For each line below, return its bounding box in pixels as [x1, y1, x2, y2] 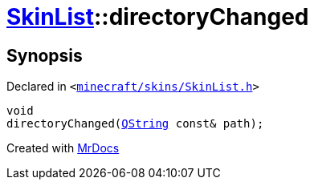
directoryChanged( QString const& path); [6, 117, 264, 131]
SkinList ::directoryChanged [6, 3, 309, 30]
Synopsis [6, 45, 83, 66]
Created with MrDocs [6, 141, 120, 156]
